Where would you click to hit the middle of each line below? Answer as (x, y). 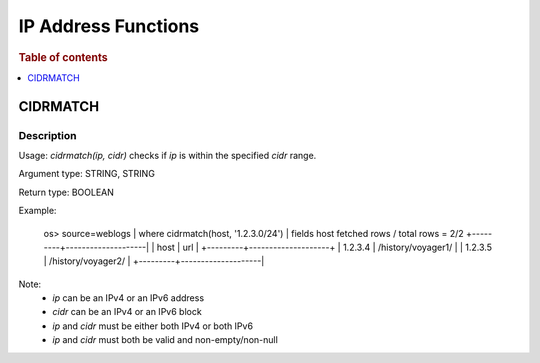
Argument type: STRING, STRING (86, 174)
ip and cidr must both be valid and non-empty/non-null (165, 340)
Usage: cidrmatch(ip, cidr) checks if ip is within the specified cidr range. (167, 155)
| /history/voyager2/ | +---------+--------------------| (154, 261)
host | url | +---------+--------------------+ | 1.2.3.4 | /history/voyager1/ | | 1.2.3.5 (324, 247)
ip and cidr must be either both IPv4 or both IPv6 (153, 326)
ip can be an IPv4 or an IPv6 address (128, 298)
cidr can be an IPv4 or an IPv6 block (127, 312)
